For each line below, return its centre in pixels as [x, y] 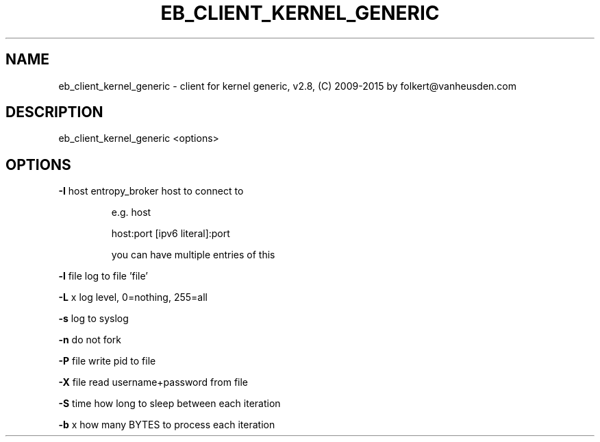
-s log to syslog [93, 319]
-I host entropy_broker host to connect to [151, 191]
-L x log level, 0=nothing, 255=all [133, 297]
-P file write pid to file [107, 361]
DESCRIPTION [54, 112]
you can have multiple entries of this [193, 255]
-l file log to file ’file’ [103, 276]
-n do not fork [90, 340]
